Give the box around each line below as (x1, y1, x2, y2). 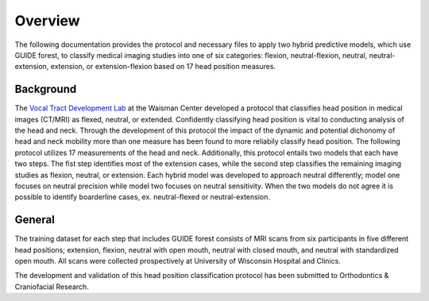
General (14, 213, 56, 226)
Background (14, 83, 77, 96)
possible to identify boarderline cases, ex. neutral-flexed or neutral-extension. (14, 192, 270, 202)
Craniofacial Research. (14, 282, 89, 291)
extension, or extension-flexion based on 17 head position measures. (50, 62, 276, 71)
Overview (14, 12, 80, 29)
